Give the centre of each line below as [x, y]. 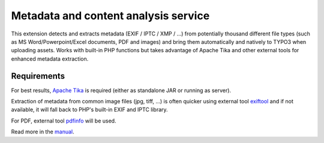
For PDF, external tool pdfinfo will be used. [64, 121]
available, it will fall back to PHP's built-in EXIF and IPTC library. [89, 110]
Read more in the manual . [43, 132]
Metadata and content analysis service [110, 16]
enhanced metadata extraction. [50, 59]
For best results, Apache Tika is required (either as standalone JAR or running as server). [121, 90]
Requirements [38, 76]
